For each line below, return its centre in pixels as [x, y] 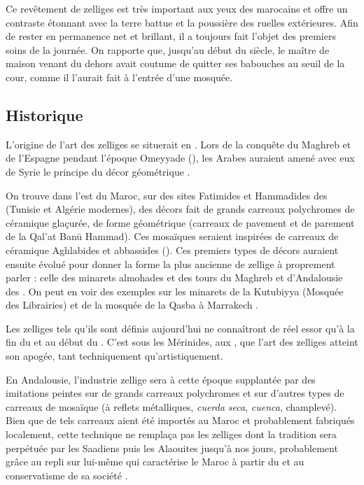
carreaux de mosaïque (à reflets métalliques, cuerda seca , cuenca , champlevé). [171, 406]
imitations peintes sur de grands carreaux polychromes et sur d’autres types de [175, 393]
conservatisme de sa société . [67, 475]
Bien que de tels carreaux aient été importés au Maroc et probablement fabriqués [180, 420]
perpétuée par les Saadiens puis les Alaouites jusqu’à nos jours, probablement [172, 448]
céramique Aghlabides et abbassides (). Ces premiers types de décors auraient [172, 249]
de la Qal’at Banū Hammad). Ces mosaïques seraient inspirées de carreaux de [172, 236]
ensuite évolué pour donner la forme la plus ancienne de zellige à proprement [170, 263]
